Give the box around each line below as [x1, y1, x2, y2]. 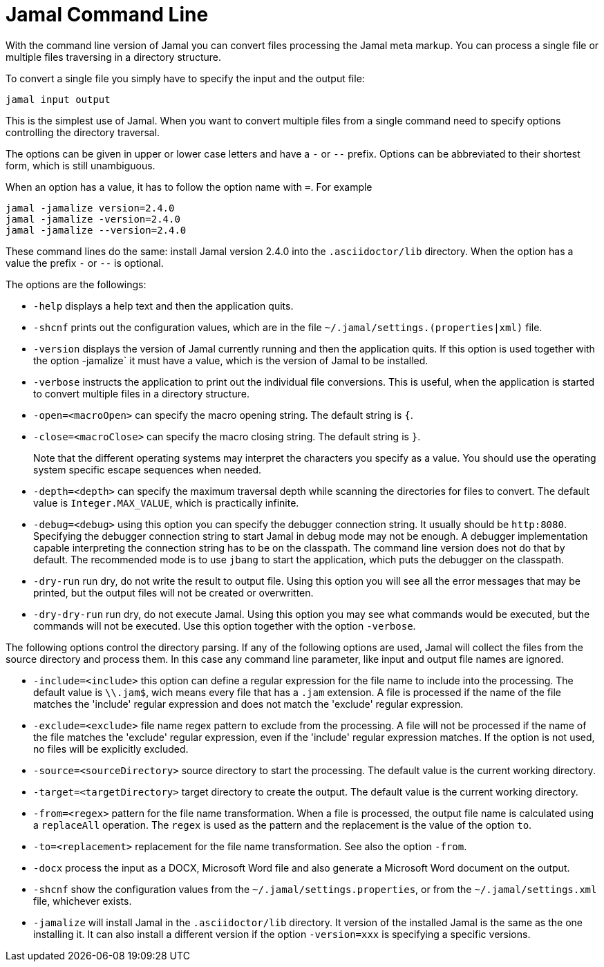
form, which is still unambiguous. [6, 159, 155, 171]
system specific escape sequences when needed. [33, 463, 262, 476]
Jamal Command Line [6, 3, 209, 26]
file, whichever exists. [33, 894, 132, 907]
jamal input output [6, 93, 111, 105]
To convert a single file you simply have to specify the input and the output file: [6, 72, 365, 84]
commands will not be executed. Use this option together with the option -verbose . [33, 619, 416, 632]
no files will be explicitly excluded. [33, 742, 189, 755]
